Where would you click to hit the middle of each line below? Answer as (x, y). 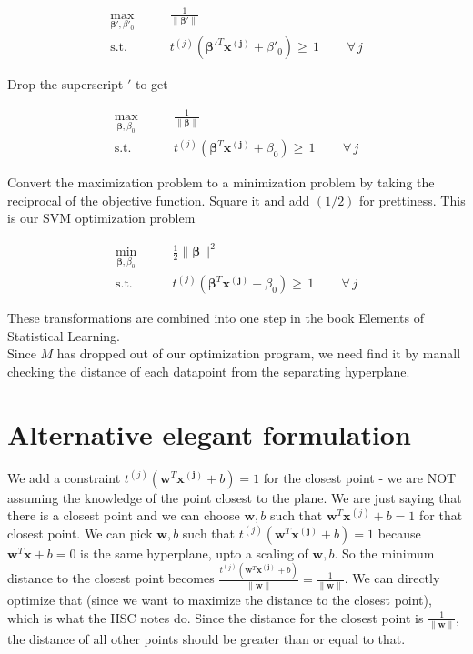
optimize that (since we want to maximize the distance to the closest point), (220, 599)
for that (441, 515)
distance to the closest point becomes (111, 578)
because (399, 533)
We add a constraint (64, 477)
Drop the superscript (65, 84)
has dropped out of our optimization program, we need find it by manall (259, 353)
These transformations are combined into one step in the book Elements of (216, 318)
